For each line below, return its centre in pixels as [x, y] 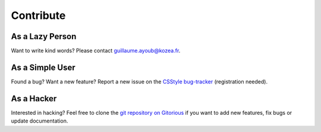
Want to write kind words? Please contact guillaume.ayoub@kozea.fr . [96, 51]
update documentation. [40, 121]
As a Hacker [34, 99]
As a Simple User [43, 67]
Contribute [38, 15]
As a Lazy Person [44, 36]
